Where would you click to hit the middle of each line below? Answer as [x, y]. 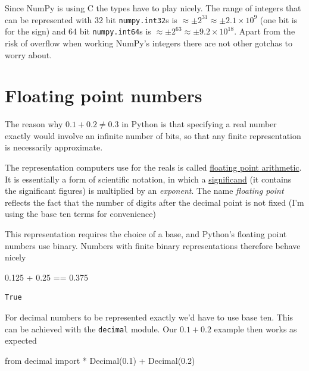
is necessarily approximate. [54, 147]
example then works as [255, 328]
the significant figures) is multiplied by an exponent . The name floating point [144, 191]
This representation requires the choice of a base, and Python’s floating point [146, 233]
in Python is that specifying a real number [199, 124]
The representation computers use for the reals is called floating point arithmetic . [153, 167]
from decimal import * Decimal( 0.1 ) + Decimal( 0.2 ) [100, 360]
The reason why [34, 124]
